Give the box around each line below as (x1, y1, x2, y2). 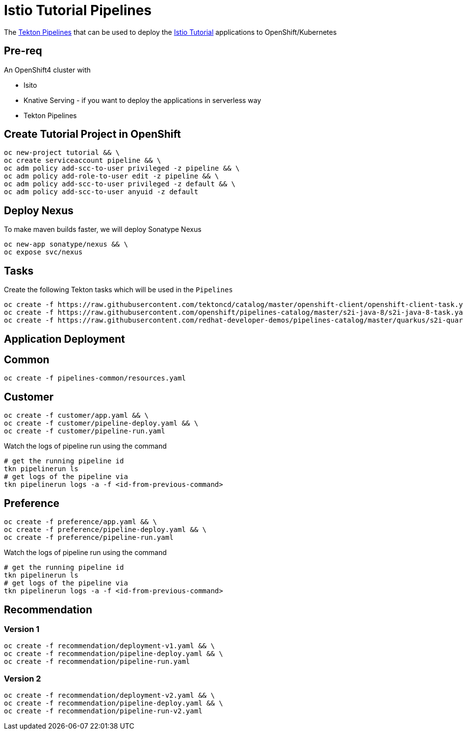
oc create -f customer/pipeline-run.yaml (4, 427, 165, 435)
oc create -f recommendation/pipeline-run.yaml (4, 658, 190, 666)
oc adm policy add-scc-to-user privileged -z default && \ (4, 180, 236, 188)
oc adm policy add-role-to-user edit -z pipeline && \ (4, 172, 219, 180)
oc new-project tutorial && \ (4, 149, 120, 157)
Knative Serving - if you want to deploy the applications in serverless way (24, 96, 261, 104)
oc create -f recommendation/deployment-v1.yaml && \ (4, 642, 215, 650)
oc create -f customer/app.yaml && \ (4, 411, 149, 420)
